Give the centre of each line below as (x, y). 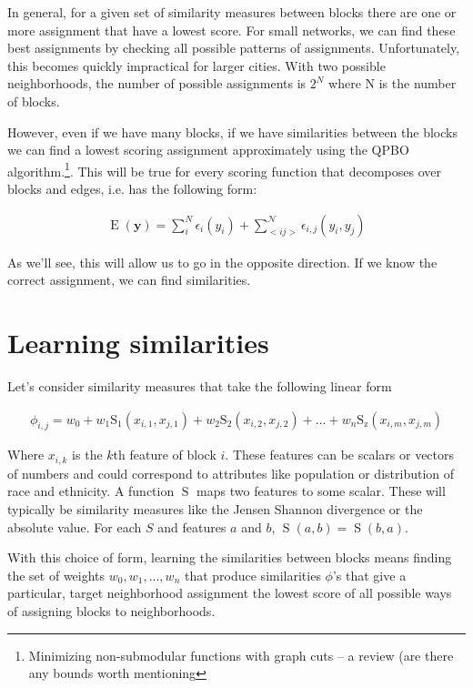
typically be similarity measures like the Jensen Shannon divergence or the (215, 509)
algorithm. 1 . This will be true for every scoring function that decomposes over (224, 169)
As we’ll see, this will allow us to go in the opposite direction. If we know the (222, 262)
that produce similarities (252, 575)
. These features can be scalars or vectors (340, 455)
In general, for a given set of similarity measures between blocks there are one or (232, 12)
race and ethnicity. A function (91, 491)
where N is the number (392, 83)
